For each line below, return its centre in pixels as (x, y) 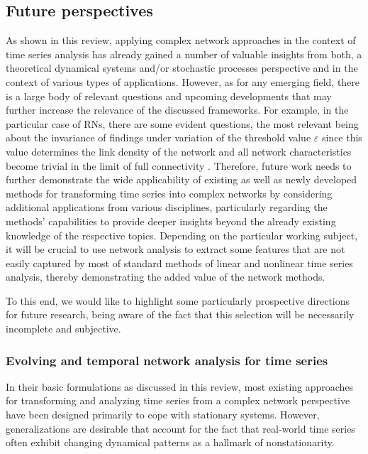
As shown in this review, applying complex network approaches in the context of (181, 40)
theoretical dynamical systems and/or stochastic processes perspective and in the (182, 68)
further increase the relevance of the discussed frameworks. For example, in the (177, 110)
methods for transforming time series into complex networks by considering (169, 193)
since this (342, 137)
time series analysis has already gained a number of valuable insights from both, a (184, 54)
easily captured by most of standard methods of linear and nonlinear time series (179, 263)
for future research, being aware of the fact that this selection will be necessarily (180, 314)
